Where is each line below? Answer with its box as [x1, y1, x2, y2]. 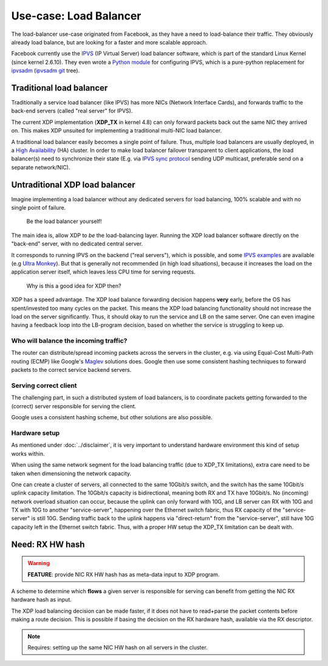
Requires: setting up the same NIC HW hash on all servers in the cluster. [27, 644, 208, 651]
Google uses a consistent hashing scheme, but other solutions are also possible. [11, 414, 213, 421]
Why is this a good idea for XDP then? [26, 282, 121, 289]
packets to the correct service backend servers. [11, 366, 132, 374]
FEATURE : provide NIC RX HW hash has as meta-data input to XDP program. [27, 571, 220, 578]
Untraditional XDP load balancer [11, 179, 136, 190]
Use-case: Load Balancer [11, 9, 142, 22]
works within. [11, 450, 45, 457]
